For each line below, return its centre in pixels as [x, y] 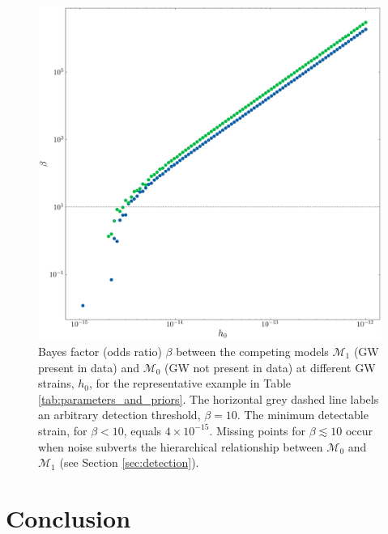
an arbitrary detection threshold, [119, 415]
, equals [143, 430]
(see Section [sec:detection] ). [129, 462]
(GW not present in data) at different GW [270, 367]
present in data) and [89, 367]
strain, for [63, 430]
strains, [56, 383]
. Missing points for [258, 430]
